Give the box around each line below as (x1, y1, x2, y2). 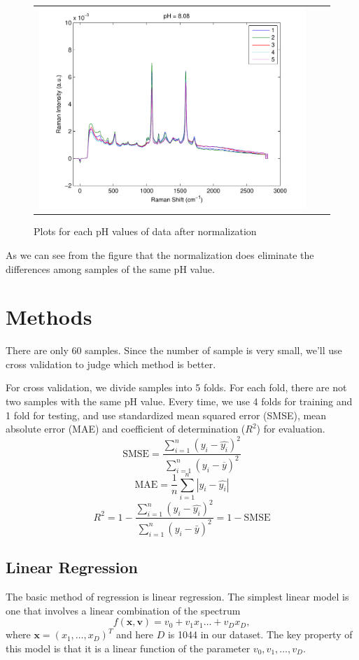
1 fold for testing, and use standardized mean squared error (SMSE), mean (6, 407, 327, 422)
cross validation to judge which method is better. (6, 356, 216, 371)
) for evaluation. (256, 421, 325, 436)
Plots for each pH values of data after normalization (34, 224, 257, 239)
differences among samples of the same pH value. (6, 261, 215, 276)
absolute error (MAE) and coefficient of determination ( (6, 421, 246, 436)
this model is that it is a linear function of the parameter (6, 640, 251, 655)
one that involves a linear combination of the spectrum (6, 603, 241, 617)
